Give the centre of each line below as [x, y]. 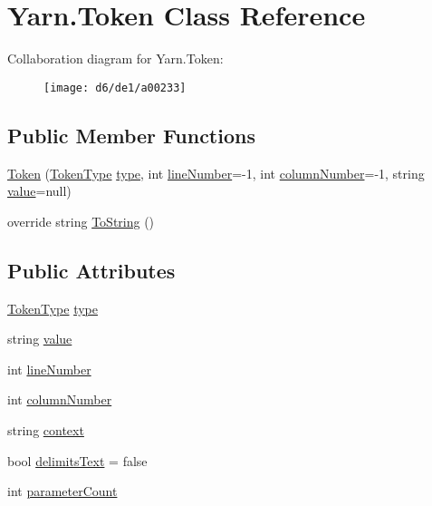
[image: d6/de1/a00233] [115, 88]
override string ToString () [81, 221]
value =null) [39, 191]
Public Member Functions [131, 135]
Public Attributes [91, 270]
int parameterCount [62, 491]
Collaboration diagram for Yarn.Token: [115, 58]
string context [46, 429]
